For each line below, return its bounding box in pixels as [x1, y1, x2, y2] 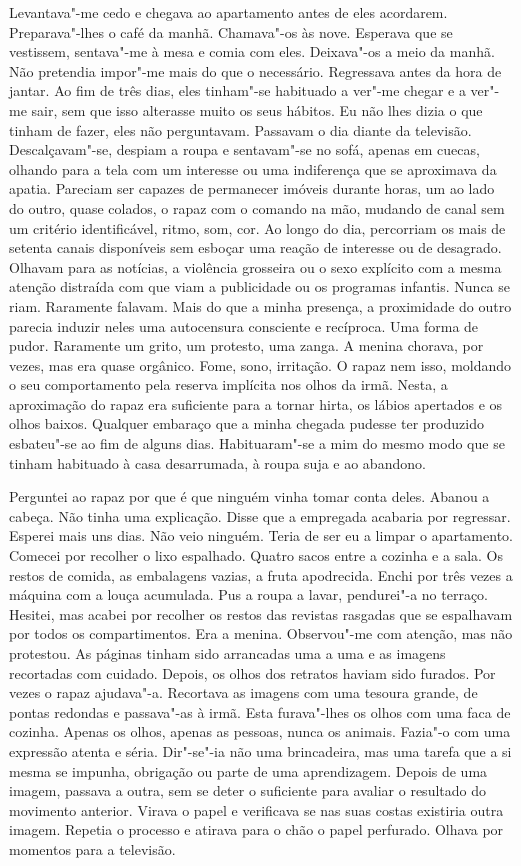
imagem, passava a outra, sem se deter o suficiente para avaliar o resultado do [9, 780, 486, 801]
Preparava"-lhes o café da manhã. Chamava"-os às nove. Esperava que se [9, 21, 453, 42]
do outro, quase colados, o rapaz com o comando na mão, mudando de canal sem [9, 197, 505, 218]
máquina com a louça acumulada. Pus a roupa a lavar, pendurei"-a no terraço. [9, 584, 488, 605]
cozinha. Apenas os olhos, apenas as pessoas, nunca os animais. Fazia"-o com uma [9, 721, 511, 742]
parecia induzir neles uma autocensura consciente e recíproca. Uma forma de [9, 315, 479, 336]
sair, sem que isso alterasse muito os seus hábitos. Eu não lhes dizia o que [31, 99, 483, 120]
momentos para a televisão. [9, 838, 176, 859]
